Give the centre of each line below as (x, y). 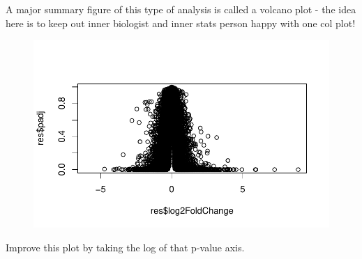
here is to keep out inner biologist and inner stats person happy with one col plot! (181, 23)
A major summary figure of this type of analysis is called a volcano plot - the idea (181, 9)
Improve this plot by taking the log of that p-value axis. (125, 247)
